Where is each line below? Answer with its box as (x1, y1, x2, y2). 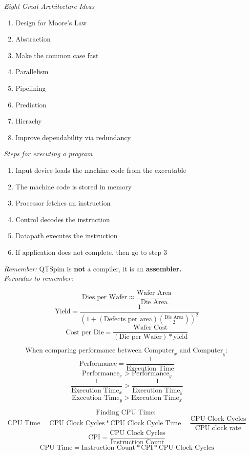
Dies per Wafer (82, 294, 127, 301)
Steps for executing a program (4, 148, 93, 159)
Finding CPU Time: (96, 409, 156, 416)
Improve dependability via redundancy (15, 132, 131, 142)
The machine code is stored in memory (15, 181, 132, 191)
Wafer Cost (133, 324, 168, 331)
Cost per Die (65, 329, 104, 336)
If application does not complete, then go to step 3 (15, 247, 167, 257)
